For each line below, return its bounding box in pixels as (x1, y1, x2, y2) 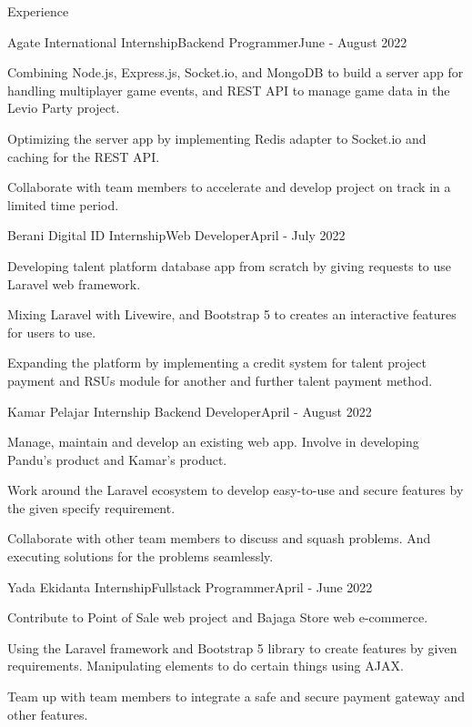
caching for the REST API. (7, 146, 160, 166)
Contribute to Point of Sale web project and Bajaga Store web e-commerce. (7, 608, 428, 627)
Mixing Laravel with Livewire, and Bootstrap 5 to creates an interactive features (7, 305, 457, 324)
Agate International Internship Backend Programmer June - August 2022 (7, 32, 407, 51)
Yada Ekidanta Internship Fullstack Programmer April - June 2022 (7, 577, 373, 596)
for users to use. (7, 322, 96, 341)
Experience (7, 2, 69, 20)
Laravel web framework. (7, 274, 141, 293)
